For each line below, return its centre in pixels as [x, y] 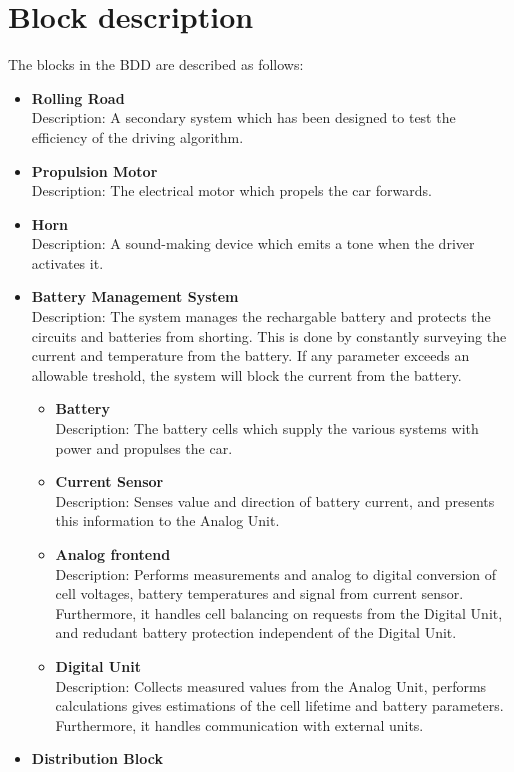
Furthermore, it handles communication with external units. [239, 724]
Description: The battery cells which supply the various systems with [267, 428]
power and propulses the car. [144, 447]
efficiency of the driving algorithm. [137, 136]
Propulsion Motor [94, 170]
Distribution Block [97, 758]
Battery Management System [135, 296]
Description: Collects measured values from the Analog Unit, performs [271, 685]
